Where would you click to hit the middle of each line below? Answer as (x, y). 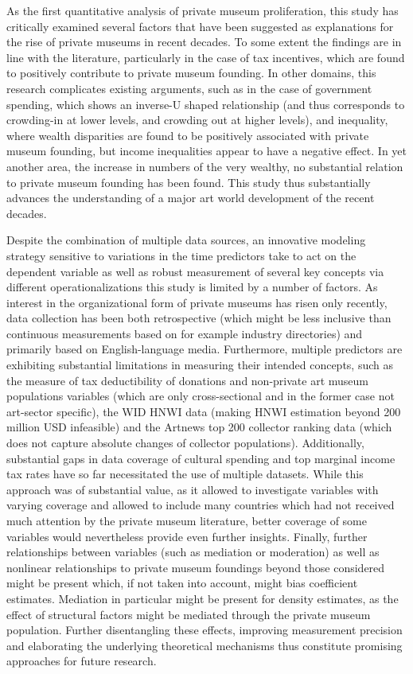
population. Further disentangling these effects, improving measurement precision (205, 630)
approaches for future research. (82, 661)
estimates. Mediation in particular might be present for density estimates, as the (203, 598)
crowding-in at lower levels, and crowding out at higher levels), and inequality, (197, 120)
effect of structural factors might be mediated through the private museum (189, 614)
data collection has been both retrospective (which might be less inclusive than (199, 318)
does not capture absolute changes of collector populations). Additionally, (185, 443)
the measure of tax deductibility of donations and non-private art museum (187, 380)
